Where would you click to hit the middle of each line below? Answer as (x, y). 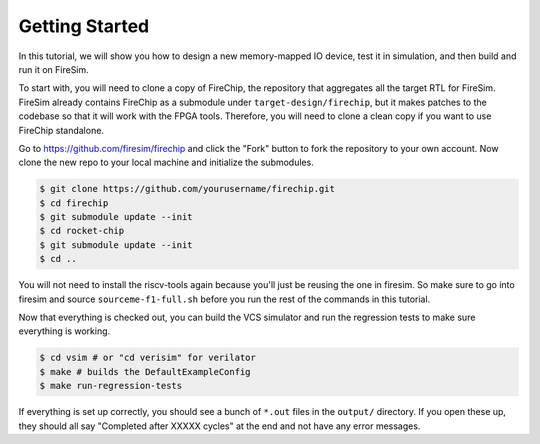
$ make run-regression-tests (111, 386)
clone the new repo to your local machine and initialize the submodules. (166, 162)
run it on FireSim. (53, 69)
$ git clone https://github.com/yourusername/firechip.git (187, 189)
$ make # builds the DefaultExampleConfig (145, 371)
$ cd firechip (74, 203)
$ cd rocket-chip (82, 231)
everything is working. (64, 331)
